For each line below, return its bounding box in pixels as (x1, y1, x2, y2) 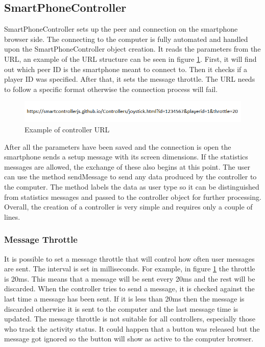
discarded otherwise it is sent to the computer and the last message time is (4, 303, 238, 314)
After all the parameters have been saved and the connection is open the (4, 141, 231, 152)
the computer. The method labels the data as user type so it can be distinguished (4, 181, 259, 192)
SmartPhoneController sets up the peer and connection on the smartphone (4, 24, 238, 34)
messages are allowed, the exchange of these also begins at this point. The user (4, 161, 251, 172)
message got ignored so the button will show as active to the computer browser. (4, 333, 254, 344)
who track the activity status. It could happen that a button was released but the (4, 323, 260, 334)
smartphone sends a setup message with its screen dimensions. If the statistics (4, 151, 248, 162)
